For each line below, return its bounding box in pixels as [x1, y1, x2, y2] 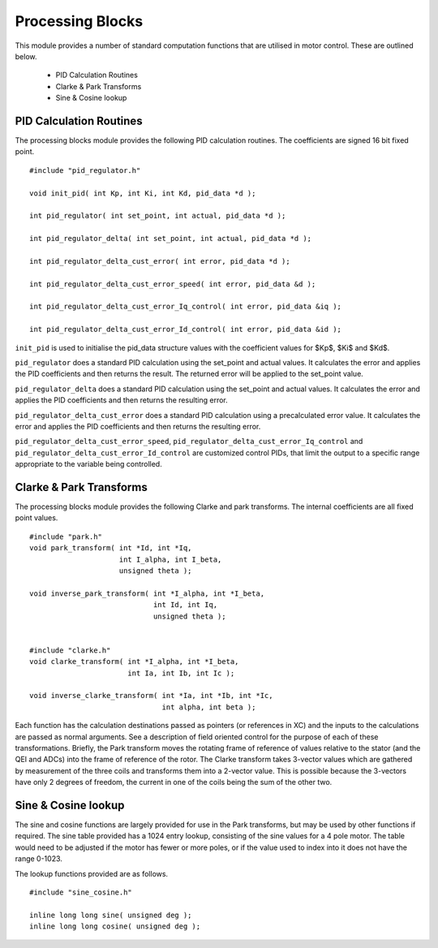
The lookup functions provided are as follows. [15, 868, 169, 878]
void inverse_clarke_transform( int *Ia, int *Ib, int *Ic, [29, 691, 273, 700]
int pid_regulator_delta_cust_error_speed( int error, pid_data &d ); [29, 279, 316, 288]
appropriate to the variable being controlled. [15, 459, 162, 469]
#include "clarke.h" [29, 645, 111, 655]
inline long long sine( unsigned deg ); [29, 910, 192, 920]
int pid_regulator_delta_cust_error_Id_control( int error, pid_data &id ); [29, 325, 342, 334]
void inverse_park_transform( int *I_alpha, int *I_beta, [29, 588, 265, 598]
